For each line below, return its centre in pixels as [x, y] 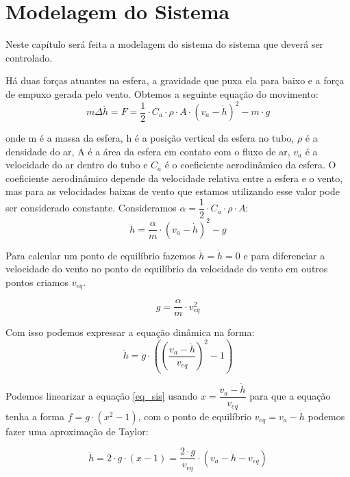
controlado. [29, 57]
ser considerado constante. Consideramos [91, 208]
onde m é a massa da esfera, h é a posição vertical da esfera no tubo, [150, 138]
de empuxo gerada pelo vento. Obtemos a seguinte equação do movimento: [162, 93]
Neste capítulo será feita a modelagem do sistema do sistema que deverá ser [165, 44]
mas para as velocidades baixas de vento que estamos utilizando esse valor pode [173, 191]
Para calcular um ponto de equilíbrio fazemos [101, 255]
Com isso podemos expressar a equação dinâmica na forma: [130, 332]
